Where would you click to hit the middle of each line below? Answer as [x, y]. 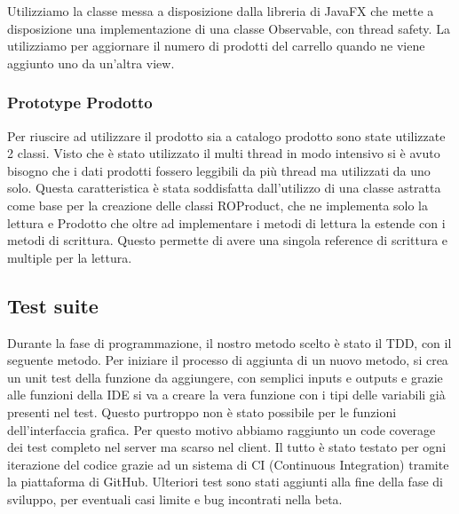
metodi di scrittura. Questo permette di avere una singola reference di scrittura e [228, 240]
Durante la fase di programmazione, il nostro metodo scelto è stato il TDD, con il [229, 342]
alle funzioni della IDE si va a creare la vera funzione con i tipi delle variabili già [226, 395]
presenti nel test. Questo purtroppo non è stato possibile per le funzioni [202, 411]
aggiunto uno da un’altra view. [91, 63]
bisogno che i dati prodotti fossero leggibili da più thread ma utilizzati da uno [219, 170]
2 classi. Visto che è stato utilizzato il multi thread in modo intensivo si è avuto [224, 153]
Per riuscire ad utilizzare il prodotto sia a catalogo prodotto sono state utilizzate [226, 135]
